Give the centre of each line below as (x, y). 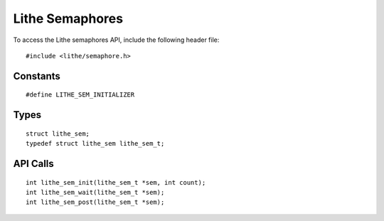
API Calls (34, 163)
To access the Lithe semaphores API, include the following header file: (116, 40)
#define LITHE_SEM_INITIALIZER (80, 95)
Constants (37, 76)
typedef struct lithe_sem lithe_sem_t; (95, 144)
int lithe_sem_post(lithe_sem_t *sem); (95, 202)
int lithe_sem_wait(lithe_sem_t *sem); (95, 192)
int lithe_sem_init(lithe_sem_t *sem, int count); (116, 182)
